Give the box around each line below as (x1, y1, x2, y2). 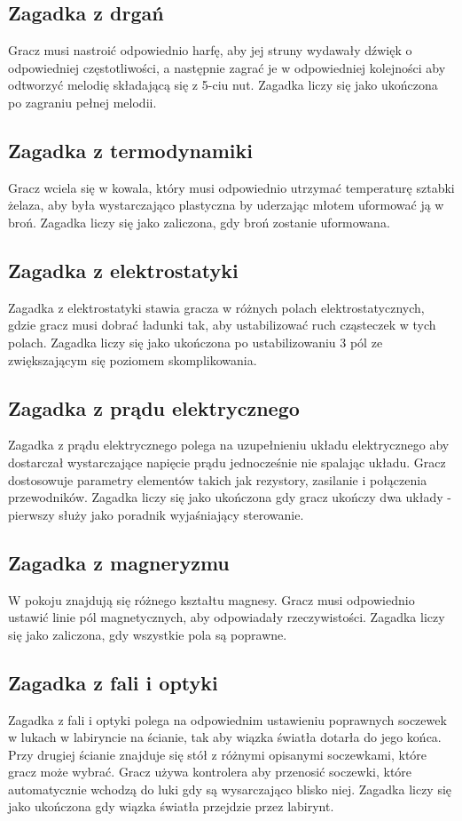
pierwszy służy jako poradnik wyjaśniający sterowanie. (8, 505, 304, 523)
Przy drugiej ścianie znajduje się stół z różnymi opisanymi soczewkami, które (8, 745, 427, 763)
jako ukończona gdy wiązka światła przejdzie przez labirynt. (8, 797, 334, 816)
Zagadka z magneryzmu (8, 548, 230, 576)
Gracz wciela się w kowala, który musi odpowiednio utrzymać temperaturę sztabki (8, 178, 455, 196)
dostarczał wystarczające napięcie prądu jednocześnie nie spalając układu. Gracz (8, 452, 446, 471)
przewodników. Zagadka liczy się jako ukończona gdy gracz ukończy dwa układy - (8, 488, 451, 506)
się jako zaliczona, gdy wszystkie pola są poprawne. (8, 625, 287, 643)
